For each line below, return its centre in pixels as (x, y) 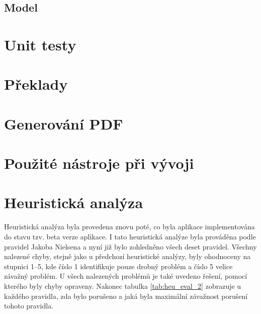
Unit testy (40, 44)
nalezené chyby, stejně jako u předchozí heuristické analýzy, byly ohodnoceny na (127, 256)
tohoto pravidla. (29, 306)
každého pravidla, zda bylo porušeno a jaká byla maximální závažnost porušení (126, 296)
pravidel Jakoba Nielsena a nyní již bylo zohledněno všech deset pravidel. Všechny (130, 246)
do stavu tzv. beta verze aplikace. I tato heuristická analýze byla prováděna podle (130, 236)
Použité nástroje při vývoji (99, 163)
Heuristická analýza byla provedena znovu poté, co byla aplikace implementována (129, 227)
